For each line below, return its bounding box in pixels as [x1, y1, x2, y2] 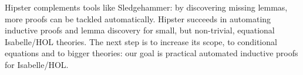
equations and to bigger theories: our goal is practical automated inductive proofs [5, 47, 298, 59]
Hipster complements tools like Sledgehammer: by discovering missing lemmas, [5, 1, 288, 13]
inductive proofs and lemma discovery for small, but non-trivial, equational [5, 24, 275, 36]
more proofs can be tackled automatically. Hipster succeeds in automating [5, 12, 271, 25]
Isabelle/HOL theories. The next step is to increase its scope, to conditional [5, 35, 277, 47]
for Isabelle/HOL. [5, 58, 69, 70]
